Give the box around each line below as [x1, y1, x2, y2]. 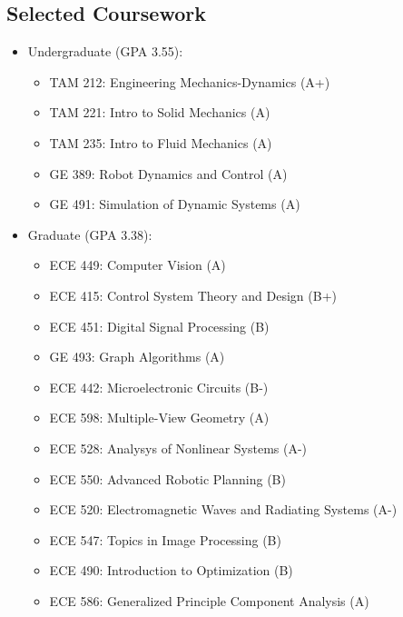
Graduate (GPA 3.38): [27, 224, 152, 244]
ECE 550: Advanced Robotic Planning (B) [49, 469, 286, 488]
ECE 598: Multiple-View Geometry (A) [49, 408, 270, 427]
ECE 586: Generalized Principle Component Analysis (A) [49, 591, 369, 610]
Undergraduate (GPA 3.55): [27, 42, 183, 61]
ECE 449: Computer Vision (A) [49, 255, 226, 274]
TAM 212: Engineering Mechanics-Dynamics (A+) [49, 72, 330, 91]
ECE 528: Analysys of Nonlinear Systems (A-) [49, 438, 308, 457]
